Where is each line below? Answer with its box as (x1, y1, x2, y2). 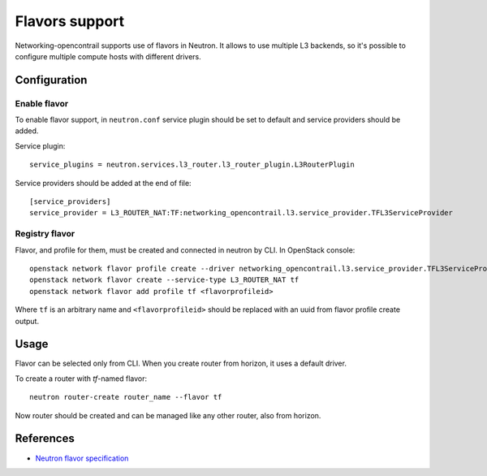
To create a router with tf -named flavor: (15, 374, 148, 383)
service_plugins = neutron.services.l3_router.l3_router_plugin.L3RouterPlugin (29, 160, 355, 170)
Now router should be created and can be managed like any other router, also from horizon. (15, 410, 321, 420)
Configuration (15, 73, 88, 87)
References (15, 431, 75, 446)
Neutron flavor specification (35, 453, 129, 463)
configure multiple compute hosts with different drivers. (15, 51, 202, 61)
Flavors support (15, 12, 125, 30)
